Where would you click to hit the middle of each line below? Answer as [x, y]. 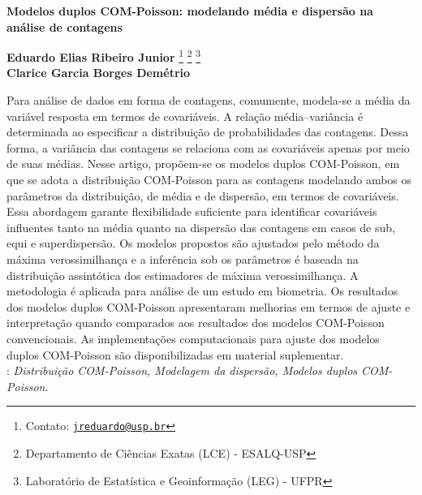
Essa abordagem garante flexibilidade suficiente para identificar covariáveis [192, 211]
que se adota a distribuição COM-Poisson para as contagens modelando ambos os [209, 179]
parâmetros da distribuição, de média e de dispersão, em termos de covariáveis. [203, 195]
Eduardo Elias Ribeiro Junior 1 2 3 [104, 56]
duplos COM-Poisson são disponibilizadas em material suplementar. [175, 354]
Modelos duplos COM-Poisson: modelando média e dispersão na [190, 11]
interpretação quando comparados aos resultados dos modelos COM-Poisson [196, 323]
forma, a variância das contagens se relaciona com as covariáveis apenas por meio [208, 147]
